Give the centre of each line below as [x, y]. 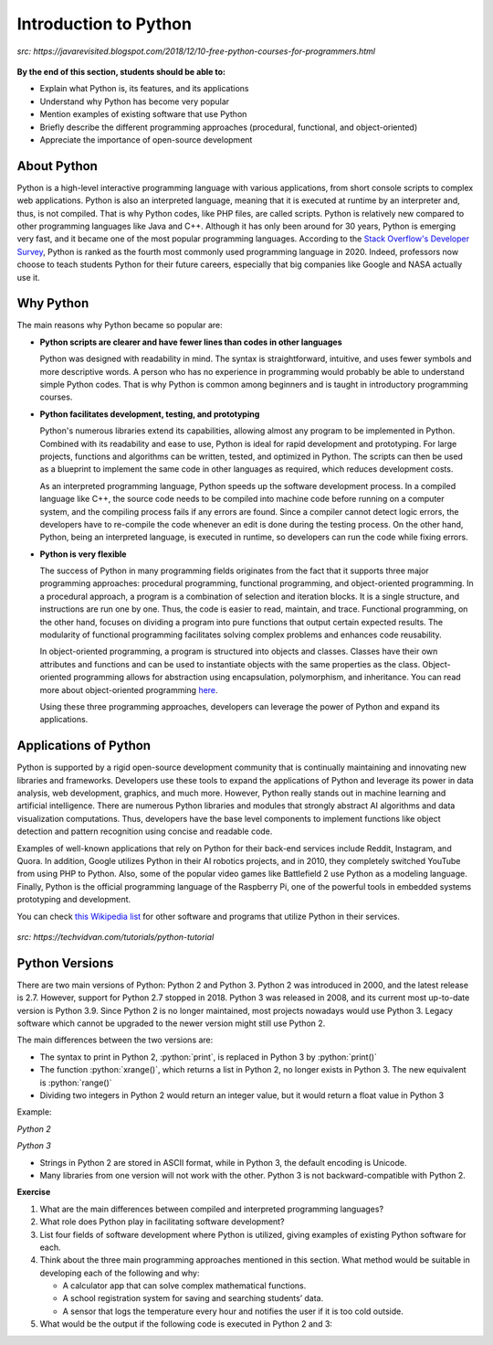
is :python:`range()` [76, 1083]
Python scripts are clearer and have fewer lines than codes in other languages [191, 342]
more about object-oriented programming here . [129, 689]
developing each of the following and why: [120, 1273]
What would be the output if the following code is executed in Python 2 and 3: [186, 1324]
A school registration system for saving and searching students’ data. [193, 1298]
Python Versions [65, 963]
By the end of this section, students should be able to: [121, 71]
